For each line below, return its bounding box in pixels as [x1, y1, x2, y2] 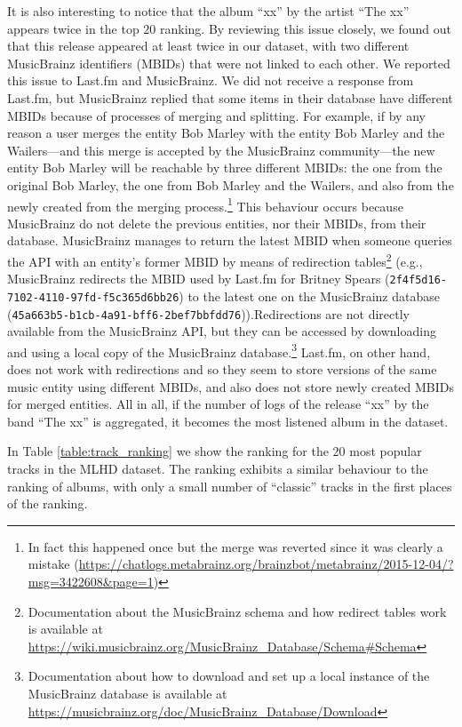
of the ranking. [7, 494, 88, 513]
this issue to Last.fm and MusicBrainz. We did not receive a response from [7, 71, 414, 90]
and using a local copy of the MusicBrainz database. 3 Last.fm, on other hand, [7, 340, 431, 361]
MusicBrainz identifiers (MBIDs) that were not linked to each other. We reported [7, 53, 450, 72]
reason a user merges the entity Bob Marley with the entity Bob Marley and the [7, 124, 445, 142]
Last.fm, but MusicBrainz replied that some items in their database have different [7, 88, 453, 107]
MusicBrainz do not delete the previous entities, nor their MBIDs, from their [7, 213, 426, 232]
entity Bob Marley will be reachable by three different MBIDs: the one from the [7, 158, 442, 177]
